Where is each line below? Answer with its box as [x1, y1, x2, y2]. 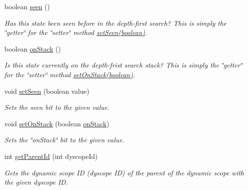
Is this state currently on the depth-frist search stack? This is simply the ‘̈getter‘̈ [4, 60, 243, 70]
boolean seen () [4, 1, 50, 11]
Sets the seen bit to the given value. [4, 102, 110, 112]
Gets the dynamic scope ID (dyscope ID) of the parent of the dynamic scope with [4, 167, 244, 177]
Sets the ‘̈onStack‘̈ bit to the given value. [4, 135, 124, 145]
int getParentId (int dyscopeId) [4, 151, 98, 161]
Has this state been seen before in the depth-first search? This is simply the [4, 17, 227, 28]
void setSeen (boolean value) [4, 86, 89, 96]
